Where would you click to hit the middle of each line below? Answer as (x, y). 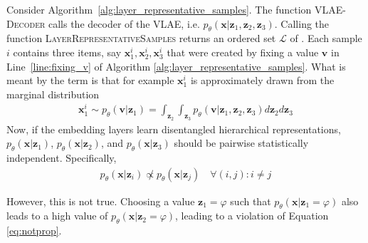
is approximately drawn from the (262, 80)
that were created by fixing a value (243, 52)
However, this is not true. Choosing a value (101, 201)
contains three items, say (67, 52)
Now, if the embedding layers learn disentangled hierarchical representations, (174, 129)
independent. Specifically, (62, 158)
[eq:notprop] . (34, 231)
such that (251, 201)
